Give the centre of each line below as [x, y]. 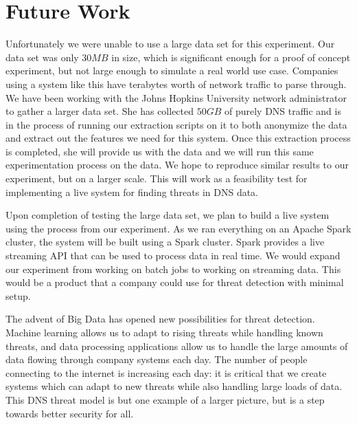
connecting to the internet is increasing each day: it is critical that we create [166, 372]
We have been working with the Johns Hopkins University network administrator [176, 97]
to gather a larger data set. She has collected [100, 111]
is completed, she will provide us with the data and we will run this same [160, 151]
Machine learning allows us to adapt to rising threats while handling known [164, 332]
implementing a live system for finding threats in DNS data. [132, 192]
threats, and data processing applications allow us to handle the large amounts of [177, 346]
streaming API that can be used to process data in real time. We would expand [173, 255]
